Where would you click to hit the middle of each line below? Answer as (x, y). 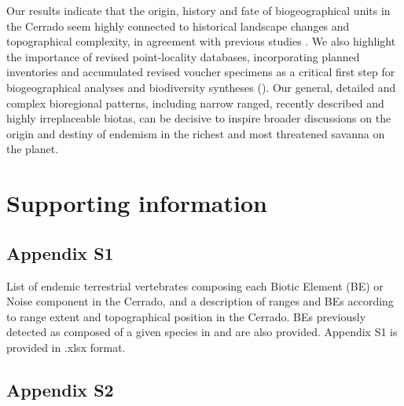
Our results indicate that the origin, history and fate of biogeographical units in (198, 10)
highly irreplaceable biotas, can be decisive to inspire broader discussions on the (199, 118)
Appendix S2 (60, 389)
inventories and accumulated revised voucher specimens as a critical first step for (201, 72)
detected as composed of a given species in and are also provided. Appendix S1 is (202, 332)
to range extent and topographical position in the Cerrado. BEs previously (186, 316)
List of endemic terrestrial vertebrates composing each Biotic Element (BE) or (195, 285)
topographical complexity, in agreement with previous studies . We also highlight (201, 41)
